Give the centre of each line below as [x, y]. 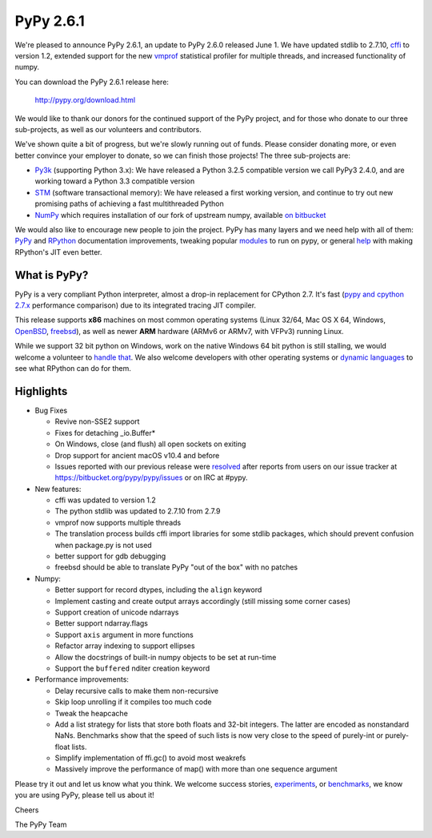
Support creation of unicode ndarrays [117, 612]
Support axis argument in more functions [124, 635]
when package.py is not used [103, 545]
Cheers [27, 810]
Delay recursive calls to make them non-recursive [137, 691]
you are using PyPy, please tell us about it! [85, 795]
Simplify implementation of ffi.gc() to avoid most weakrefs [150, 758]
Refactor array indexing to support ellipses [125, 646]
